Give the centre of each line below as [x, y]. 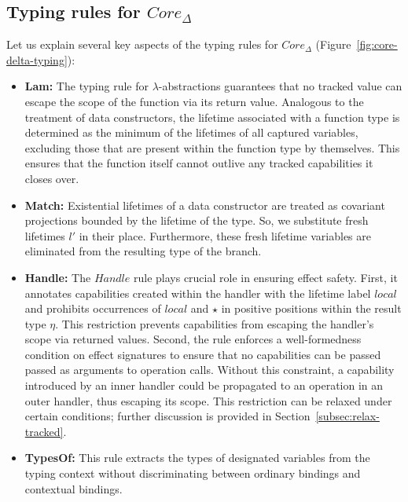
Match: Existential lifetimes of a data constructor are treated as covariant [205, 205]
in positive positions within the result [311, 308]
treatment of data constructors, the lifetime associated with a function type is [212, 117]
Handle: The [58, 277]
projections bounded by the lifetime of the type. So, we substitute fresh [197, 220]
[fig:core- [377, 44]
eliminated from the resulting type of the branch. [143, 251]
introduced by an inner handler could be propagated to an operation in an [204, 385]
